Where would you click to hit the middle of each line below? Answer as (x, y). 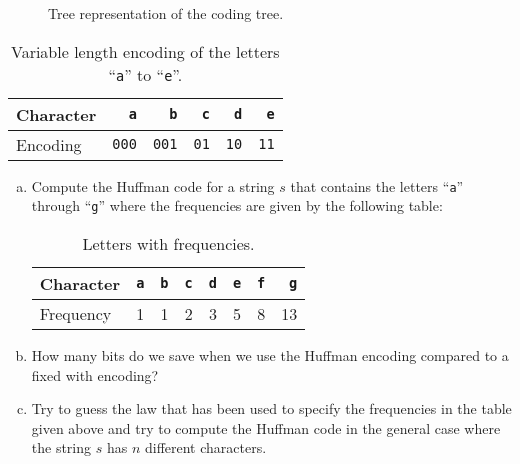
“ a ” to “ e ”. (145, 74)
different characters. (205, 447)
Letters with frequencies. (168, 243)
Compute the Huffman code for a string (153, 185)
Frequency (75, 313)
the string (61, 447)
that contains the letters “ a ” (377, 185)
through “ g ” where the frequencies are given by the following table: (237, 205)
